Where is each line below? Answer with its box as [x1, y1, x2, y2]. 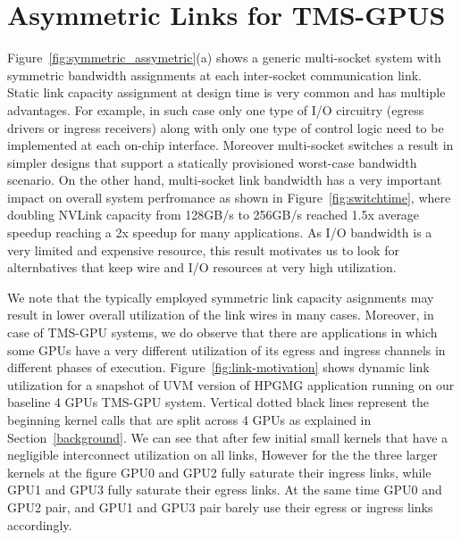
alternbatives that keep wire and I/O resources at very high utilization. [7, 258, 397, 277]
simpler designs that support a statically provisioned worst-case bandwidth [7, 153, 417, 171]
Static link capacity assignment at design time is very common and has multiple [7, 83, 446, 102]
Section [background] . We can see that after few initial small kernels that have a [7, 428, 448, 446]
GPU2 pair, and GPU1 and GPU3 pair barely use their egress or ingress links [7, 497, 433, 516]
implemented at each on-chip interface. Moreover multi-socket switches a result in [7, 136, 454, 154]
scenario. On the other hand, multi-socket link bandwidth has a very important [7, 170, 442, 189]
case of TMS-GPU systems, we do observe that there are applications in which [7, 323, 438, 342]
